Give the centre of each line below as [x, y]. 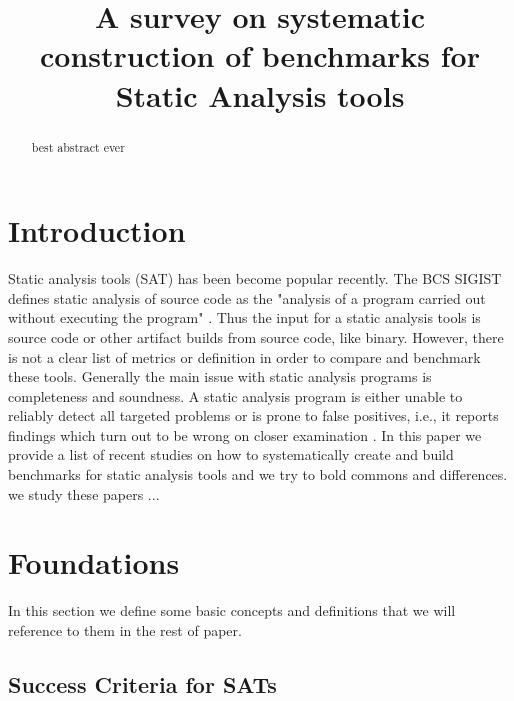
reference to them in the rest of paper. [125, 629]
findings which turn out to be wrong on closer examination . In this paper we [245, 434]
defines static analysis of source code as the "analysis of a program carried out [247, 297]
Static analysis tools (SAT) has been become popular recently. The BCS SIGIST [255, 278]
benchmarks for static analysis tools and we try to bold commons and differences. [258, 474]
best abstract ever [78, 146]
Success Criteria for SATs [142, 683]
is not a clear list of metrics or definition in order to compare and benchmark [244, 356]
